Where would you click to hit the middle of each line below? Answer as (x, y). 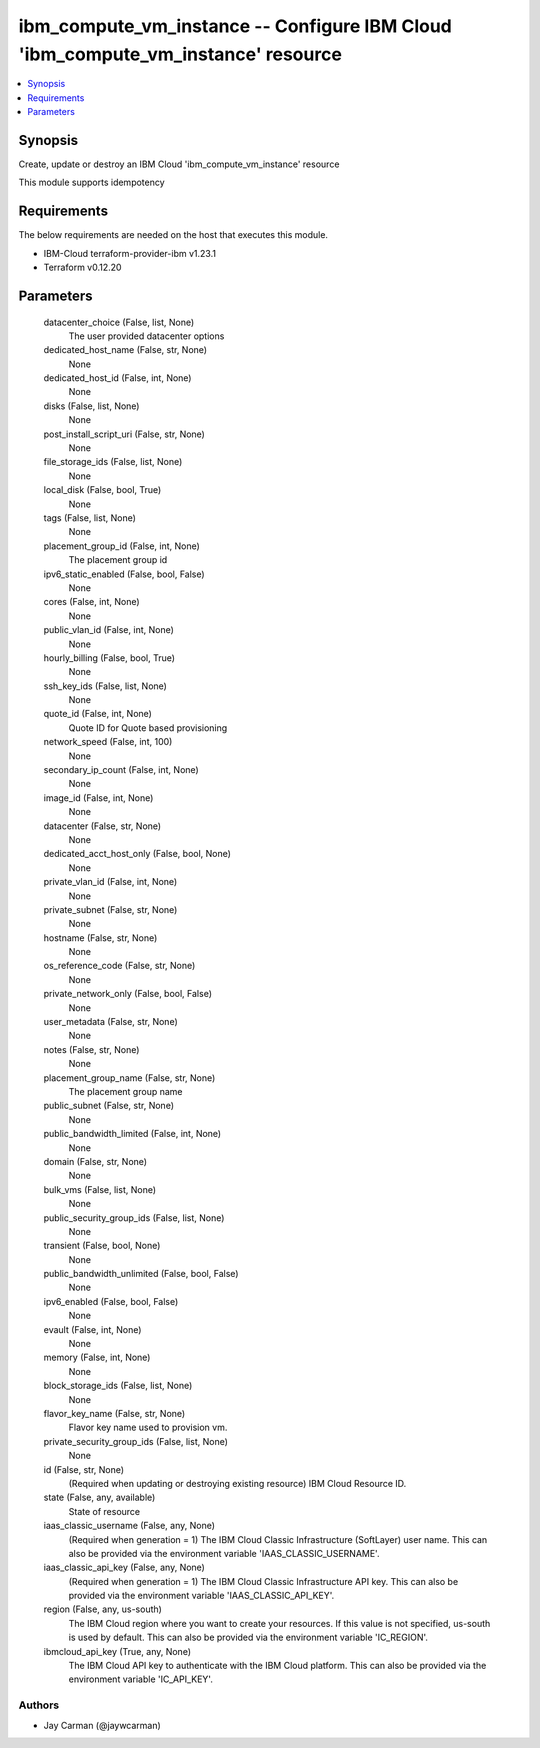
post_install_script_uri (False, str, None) (124, 434)
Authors (39, 1705)
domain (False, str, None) (95, 1161)
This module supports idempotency (91, 182)
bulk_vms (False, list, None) (100, 1189)
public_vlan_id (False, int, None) (109, 630)
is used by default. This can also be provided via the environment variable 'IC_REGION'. (248, 1637)
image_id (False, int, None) (98, 797)
